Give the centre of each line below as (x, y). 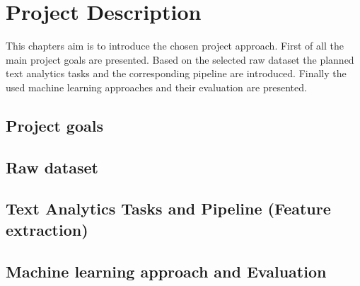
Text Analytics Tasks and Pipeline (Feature (168, 208)
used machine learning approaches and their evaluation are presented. (156, 87)
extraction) (47, 229)
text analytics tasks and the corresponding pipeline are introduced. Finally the (176, 73)
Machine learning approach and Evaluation (166, 271)
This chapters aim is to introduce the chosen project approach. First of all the (175, 46)
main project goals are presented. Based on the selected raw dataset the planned (180, 59)
